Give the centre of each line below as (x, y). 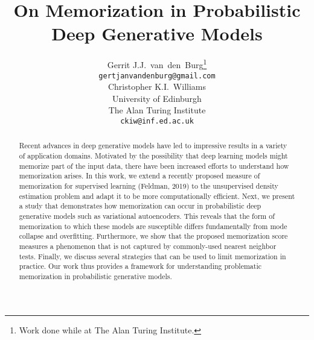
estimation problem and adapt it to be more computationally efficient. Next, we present (157, 196)
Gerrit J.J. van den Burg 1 (157, 64)
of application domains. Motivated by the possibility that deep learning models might (153, 156)
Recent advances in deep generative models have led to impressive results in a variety (153, 146)
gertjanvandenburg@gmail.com (157, 76)
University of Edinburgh (157, 98)
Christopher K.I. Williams (157, 87)
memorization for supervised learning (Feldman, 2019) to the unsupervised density (149, 186)
